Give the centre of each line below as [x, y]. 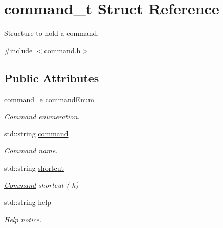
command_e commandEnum [49, 99]
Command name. [31, 151]
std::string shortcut [34, 167]
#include [18, 50]
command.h [62, 50]
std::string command [36, 133]
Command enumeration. [42, 116]
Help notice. [23, 219]
